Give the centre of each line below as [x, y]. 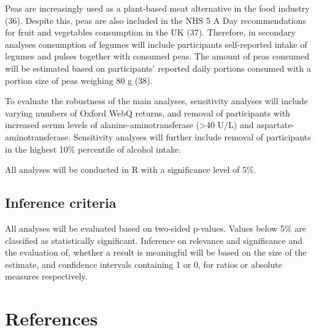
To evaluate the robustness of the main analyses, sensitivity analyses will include [156, 101]
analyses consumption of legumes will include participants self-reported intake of [156, 44]
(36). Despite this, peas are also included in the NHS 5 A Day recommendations [156, 20]
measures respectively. [46, 276]
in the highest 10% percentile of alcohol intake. [93, 149]
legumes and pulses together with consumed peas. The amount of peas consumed [157, 56]
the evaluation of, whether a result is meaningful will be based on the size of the [156, 252]
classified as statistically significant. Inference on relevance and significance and [154, 240]
